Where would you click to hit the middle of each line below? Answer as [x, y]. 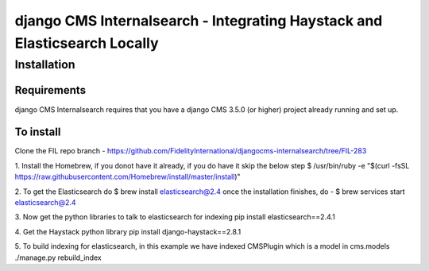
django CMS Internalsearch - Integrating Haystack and [199, 21]
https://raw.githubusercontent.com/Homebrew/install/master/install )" [128, 177]
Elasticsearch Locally [87, 43]
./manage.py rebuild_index [58, 257]
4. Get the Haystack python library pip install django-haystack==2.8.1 [128, 231]
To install [38, 132]
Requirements [50, 90]
